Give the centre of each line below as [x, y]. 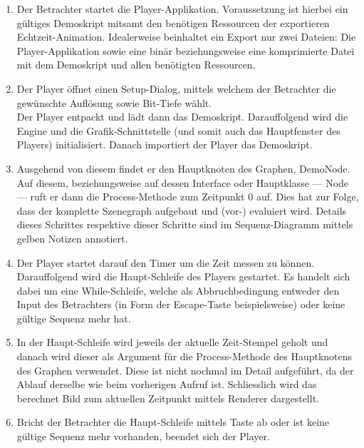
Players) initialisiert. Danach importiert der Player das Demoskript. [165, 144]
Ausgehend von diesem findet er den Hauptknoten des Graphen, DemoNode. [183, 168]
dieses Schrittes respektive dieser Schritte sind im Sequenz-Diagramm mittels [185, 224]
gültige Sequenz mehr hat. [74, 318]
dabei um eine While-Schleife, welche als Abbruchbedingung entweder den [178, 290]
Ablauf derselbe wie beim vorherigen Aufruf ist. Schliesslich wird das [167, 384]
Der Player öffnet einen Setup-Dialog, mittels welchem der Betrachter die [176, 88]
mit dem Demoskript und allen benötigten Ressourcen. [136, 65]
